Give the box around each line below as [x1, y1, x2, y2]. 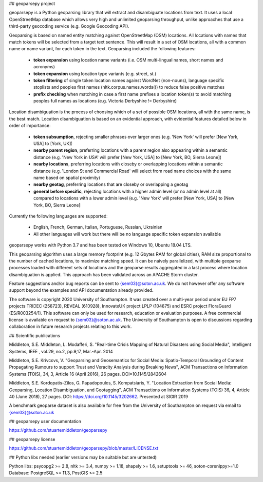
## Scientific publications [9, 332, 60, 339]
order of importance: [9, 122, 51, 129]
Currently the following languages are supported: [9, 213, 108, 219]
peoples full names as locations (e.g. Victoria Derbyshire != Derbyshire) [33, 98, 177, 104]
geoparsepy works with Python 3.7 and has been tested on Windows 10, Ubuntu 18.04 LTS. [9, 242, 192, 248]
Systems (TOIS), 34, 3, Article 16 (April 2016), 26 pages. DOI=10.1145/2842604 [9, 371, 167, 377]
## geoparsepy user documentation [9, 419, 81, 424]
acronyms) [33, 64, 55, 70]
